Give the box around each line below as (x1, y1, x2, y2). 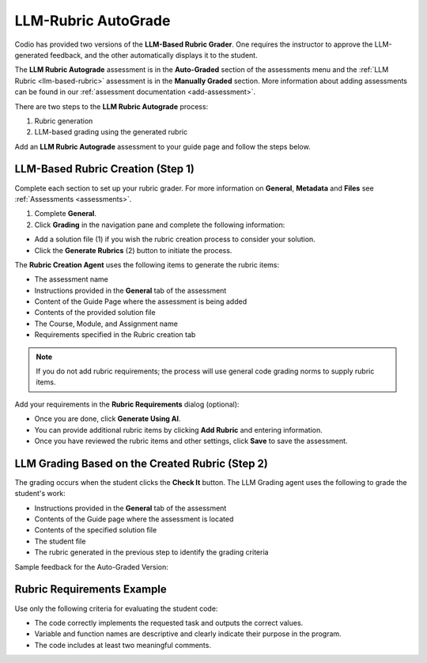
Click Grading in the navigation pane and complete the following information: (34, 220, 285, 229)
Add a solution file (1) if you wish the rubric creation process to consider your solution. (34, 234, 316, 244)
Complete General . (34, 209, 96, 218)
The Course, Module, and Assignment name (34, 319, 178, 328)
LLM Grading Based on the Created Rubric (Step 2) (14, 457, 269, 470)
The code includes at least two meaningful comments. (34, 640, 211, 650)
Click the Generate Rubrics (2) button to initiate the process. (34, 245, 232, 255)
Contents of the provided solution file (34, 308, 156, 317)
